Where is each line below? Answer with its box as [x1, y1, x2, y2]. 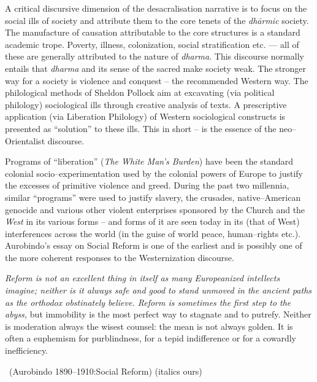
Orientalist [5, 134, 45, 147]
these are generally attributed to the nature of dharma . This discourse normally [5, 50, 304, 63]
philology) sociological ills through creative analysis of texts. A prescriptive [5, 98, 287, 111]
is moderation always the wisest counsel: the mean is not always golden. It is [5, 319, 293, 332]
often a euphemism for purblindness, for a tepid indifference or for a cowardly [5, 332, 296, 345]
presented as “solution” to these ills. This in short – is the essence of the [5, 122, 277, 134]
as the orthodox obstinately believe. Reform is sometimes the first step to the [5, 295, 291, 308]
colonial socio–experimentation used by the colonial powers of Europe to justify [5, 166, 303, 179]
